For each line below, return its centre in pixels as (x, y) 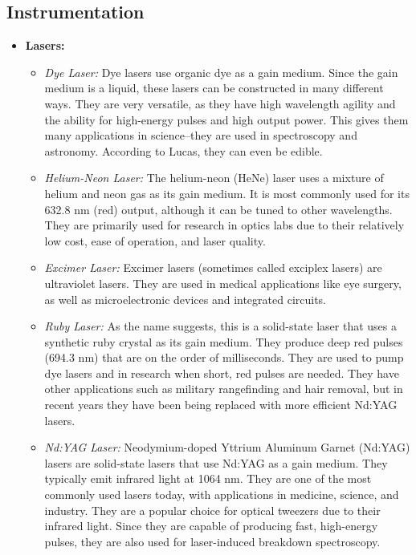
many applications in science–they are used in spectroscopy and (201, 135)
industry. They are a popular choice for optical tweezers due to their (212, 510)
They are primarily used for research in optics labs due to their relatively (224, 225)
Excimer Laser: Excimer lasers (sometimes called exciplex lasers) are (213, 267)
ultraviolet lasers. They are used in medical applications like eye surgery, (223, 283)
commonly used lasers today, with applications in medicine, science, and (222, 494)
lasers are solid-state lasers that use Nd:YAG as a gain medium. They (216, 462)
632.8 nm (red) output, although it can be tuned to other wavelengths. (218, 209)
